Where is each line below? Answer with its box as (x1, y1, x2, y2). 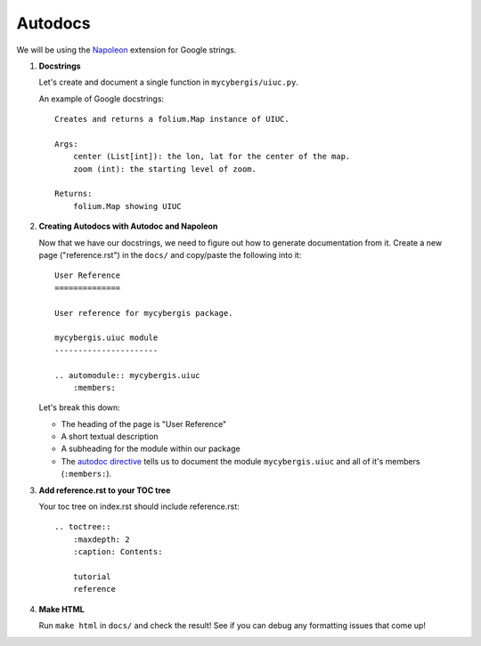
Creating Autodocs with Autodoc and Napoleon (38, 221, 218, 231)
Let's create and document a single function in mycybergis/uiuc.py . (38, 77, 298, 88)
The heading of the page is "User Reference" (61, 418, 227, 429)
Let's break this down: (38, 402, 120, 413)
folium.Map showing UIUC (72, 201, 182, 211)
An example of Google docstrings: (38, 93, 165, 104)
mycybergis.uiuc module (54, 333, 159, 343)
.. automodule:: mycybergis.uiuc (54, 370, 200, 380)
